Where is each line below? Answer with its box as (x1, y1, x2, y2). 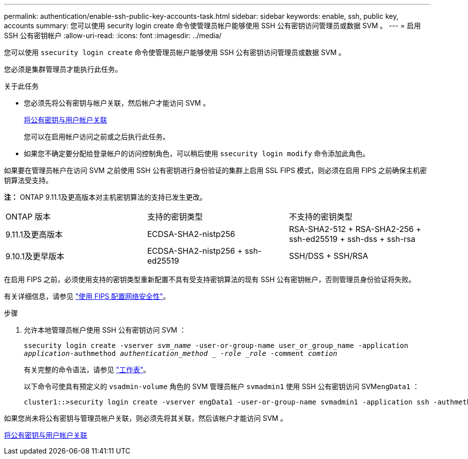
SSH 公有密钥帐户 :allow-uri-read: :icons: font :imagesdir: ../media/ (4, 31, 222, 40)
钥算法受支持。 (4, 176, 53, 184)
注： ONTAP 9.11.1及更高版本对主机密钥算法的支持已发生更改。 (4, 193, 207, 201)
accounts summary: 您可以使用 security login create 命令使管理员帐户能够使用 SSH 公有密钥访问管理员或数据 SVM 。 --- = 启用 (4, 21, 421, 30)
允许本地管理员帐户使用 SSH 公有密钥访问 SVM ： (24, 326, 186, 334)
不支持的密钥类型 (289, 212, 352, 222)
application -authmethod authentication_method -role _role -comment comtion (24, 349, 338, 357)
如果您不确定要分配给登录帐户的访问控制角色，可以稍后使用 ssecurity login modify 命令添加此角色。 (24, 149, 370, 158)
